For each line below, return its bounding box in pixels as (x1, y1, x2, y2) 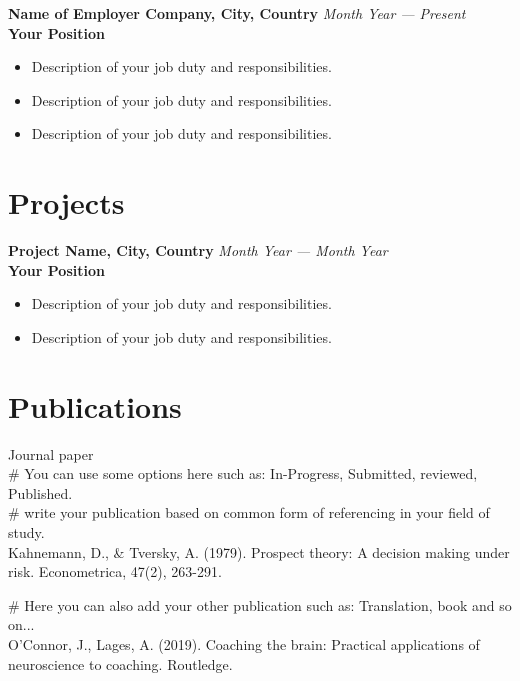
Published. (8, 482, 73, 503)
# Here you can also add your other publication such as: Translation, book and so (8, 594, 512, 615)
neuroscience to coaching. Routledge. (8, 653, 233, 674)
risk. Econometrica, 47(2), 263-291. (8, 561, 222, 582)
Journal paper (8, 443, 94, 464)
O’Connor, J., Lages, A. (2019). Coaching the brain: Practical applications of (8, 633, 480, 654)
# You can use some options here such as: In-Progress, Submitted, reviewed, (8, 463, 478, 484)
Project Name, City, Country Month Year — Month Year (8, 240, 388, 261)
